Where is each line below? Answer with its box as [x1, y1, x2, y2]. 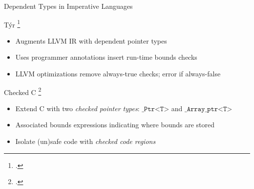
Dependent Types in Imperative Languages [4, 1, 133, 11]
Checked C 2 [4, 85, 42, 97]
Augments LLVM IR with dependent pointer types [15, 35, 167, 46]
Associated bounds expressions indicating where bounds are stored [15, 119, 214, 130]
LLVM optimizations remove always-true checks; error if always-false [15, 69, 221, 79]
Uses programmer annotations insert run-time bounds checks [15, 52, 197, 62]
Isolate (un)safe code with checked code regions [15, 136, 156, 146]
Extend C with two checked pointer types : [15, 103, 140, 113]
